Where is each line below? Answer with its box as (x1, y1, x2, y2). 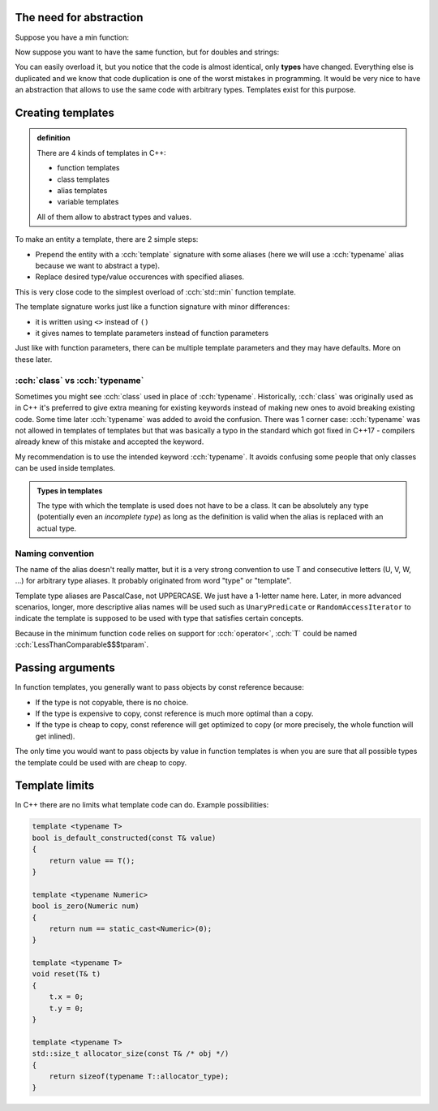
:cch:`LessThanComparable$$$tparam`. (15, 639, 149, 649)
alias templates (57, 186, 108, 196)
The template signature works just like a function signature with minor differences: (15, 302, 290, 312)
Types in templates (36, 485, 103, 495)
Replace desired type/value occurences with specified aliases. (35, 272, 245, 282)
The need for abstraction (15, 11, 144, 24)
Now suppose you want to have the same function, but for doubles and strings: (15, 47, 280, 57)
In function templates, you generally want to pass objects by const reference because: (15, 683, 304, 692)
